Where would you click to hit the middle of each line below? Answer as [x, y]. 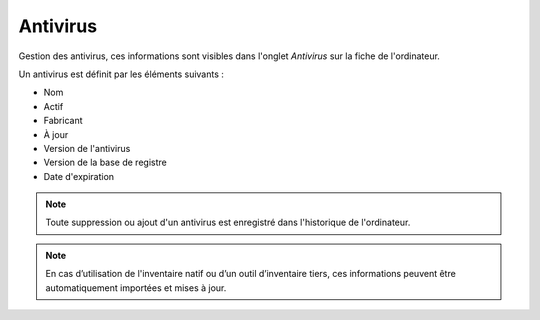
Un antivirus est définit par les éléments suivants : [121, 74]
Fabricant [63, 121]
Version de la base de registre [105, 162]
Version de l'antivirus [87, 148]
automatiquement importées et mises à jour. [136, 287]
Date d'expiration [79, 176]
